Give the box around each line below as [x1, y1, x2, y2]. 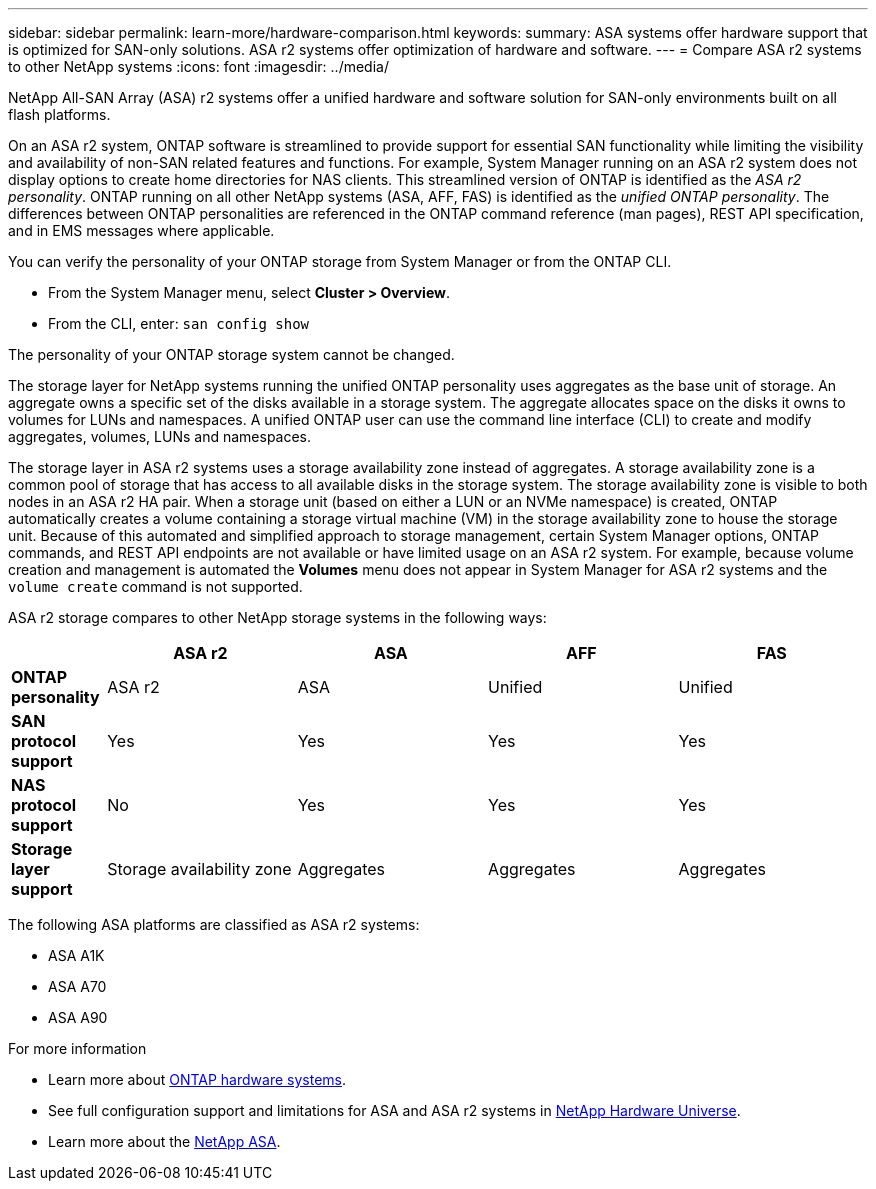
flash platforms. [8, 106, 111, 123]
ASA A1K [48, 947, 105, 964]
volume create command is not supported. [8, 578, 303, 595]
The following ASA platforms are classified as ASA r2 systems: [8, 916, 420, 933]
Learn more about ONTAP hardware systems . [48, 1071, 347, 1088]
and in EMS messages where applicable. [8, 222, 275, 239]
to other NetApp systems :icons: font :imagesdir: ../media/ [8, 58, 389, 75]
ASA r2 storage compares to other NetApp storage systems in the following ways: [8, 609, 547, 626]
